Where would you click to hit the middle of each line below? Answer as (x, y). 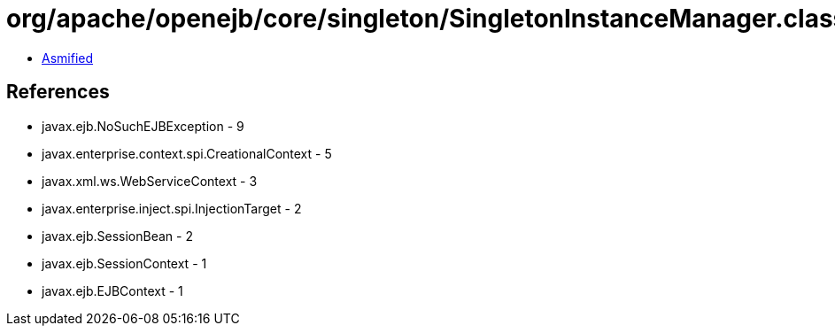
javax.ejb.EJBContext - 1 (112, 290)
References (58, 92)
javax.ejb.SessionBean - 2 (117, 236)
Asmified (68, 58)
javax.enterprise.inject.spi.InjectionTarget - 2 (172, 208)
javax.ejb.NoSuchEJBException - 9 (143, 126)
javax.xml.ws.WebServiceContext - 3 (150, 181)
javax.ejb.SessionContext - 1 (124, 263)
